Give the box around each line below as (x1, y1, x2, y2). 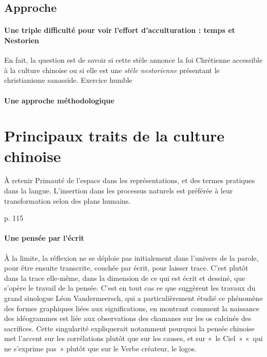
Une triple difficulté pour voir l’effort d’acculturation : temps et (4, 25, 235, 35)
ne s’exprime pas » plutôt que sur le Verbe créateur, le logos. (4, 343, 197, 353)
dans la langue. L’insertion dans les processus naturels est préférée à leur (4, 185, 233, 196)
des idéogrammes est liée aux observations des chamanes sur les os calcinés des (4, 313, 252, 324)
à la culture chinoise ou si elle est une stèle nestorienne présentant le (4, 64, 220, 75)
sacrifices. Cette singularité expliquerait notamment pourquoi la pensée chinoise (4, 323, 255, 333)
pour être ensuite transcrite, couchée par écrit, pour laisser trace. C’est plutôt (4, 262, 249, 273)
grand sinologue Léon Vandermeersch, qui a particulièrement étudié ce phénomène (4, 293, 263, 303)
